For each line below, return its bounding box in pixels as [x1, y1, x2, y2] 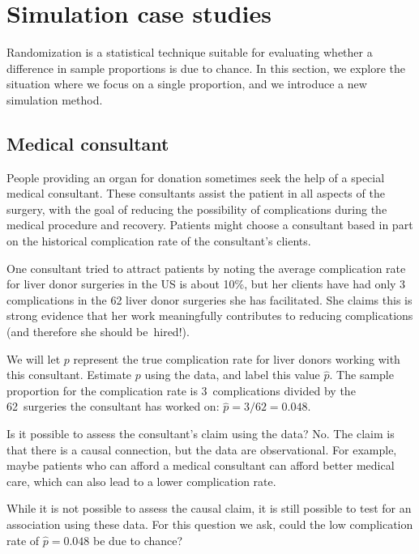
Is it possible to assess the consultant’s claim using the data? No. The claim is [6, 425, 395, 442]
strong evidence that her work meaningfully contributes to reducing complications [6, 307, 413, 324]
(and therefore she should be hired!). [6, 323, 190, 340]
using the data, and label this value [144, 366, 320, 383]
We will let [6, 350, 61, 367]
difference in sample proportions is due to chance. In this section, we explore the [6, 59, 406, 76]
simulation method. [6, 91, 103, 108]
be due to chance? [93, 531, 183, 548]
